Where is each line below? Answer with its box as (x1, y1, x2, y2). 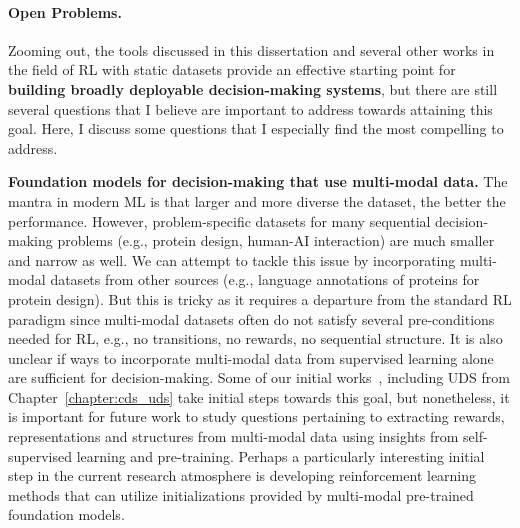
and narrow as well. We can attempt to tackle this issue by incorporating (8, 249, 456, 270)
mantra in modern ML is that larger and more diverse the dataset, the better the (8, 190, 506, 211)
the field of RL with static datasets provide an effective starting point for (8, 59, 456, 80)
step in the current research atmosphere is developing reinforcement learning (8, 465, 477, 486)
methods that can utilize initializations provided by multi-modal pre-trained (8, 484, 474, 505)
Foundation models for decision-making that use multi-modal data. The (8, 171, 508, 192)
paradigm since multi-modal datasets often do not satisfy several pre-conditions (8, 308, 495, 329)
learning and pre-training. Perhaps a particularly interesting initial (76, 445, 485, 466)
